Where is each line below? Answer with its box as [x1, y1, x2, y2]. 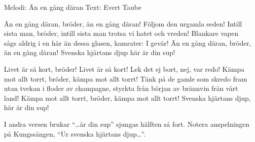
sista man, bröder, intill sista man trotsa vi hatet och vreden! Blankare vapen [4, 28, 239, 38]
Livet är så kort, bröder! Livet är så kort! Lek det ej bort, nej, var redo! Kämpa [4, 63, 245, 74]
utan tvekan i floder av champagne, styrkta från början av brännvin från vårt [4, 83, 238, 93]
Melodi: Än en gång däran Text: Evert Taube [4, 2, 142, 12]
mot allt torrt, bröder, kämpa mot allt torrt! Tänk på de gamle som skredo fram [4, 73, 247, 84]
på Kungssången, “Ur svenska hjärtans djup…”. [4, 128, 146, 139]
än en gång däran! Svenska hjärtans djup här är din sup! [4, 47, 175, 57]
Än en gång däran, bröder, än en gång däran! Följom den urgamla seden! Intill [4, 18, 242, 28]
